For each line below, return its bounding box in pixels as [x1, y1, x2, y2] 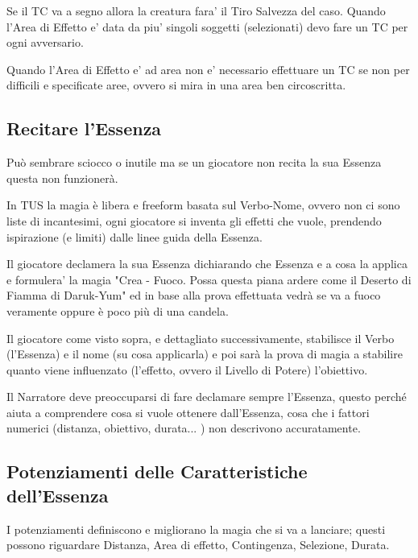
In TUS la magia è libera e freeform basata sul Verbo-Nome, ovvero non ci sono [6, 196, 400, 213]
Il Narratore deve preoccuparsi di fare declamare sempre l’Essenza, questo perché [6, 388, 407, 405]
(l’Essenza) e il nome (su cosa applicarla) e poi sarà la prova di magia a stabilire [6, 345, 403, 362]
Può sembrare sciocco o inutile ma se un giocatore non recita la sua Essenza [6, 154, 382, 171]
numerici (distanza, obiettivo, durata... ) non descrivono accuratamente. [6, 420, 361, 436]
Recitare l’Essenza [6, 116, 162, 141]
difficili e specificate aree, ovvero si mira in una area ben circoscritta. [6, 76, 346, 93]
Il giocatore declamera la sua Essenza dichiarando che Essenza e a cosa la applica [6, 255, 408, 272]
